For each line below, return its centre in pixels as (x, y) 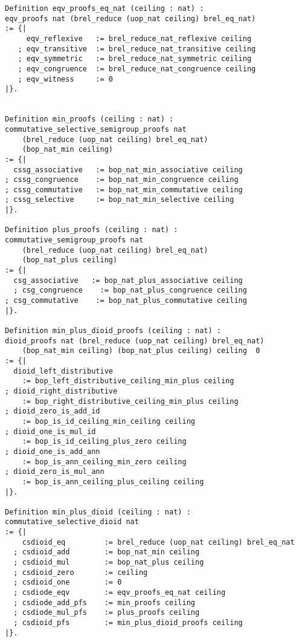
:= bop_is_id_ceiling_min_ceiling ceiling (108, 421)
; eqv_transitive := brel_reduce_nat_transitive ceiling (137, 49)
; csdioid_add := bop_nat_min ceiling (107, 552)
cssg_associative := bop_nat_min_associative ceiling (128, 170)
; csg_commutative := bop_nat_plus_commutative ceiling (126, 301)
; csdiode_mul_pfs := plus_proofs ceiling (107, 613)
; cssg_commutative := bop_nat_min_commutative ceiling (124, 190)
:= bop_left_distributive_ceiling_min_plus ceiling (128, 381)
